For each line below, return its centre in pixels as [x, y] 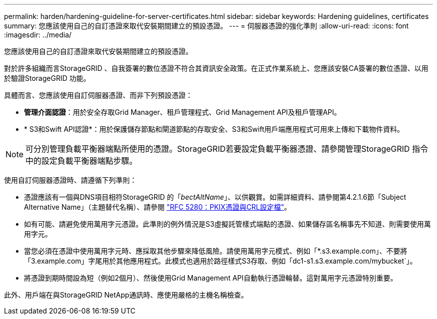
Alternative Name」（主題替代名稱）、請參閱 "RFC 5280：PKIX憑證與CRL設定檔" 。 [158, 207]
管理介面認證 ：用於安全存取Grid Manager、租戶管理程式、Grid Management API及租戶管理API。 [183, 112]
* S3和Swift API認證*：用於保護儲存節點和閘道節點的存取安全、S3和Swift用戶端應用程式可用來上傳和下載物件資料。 [214, 129]
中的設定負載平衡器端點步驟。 [82, 161]
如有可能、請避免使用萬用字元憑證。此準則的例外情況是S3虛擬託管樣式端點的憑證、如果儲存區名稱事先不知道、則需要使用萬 [227, 224]
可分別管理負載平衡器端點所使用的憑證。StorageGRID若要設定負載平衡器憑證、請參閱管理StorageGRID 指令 [227, 149]
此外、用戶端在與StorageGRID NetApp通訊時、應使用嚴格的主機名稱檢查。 [126, 295]
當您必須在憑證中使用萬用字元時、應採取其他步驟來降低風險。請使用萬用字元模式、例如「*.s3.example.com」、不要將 [216, 251]
